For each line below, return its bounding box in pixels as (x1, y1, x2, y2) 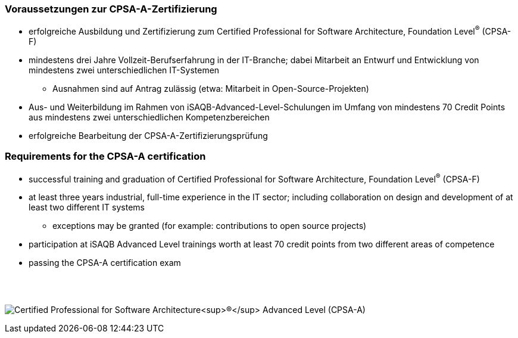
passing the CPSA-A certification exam (29, 258, 181, 268)
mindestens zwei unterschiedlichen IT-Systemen (29, 65, 220, 76)
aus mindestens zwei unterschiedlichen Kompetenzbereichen (29, 112, 270, 123)
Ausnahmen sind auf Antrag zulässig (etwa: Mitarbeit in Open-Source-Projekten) (52, 83, 369, 94)
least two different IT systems (29, 202, 145, 213)
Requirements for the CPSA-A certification (5, 150, 206, 163)
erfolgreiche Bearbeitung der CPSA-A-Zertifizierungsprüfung (29, 131, 268, 141)
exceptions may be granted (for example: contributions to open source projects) (52, 221, 367, 231)
